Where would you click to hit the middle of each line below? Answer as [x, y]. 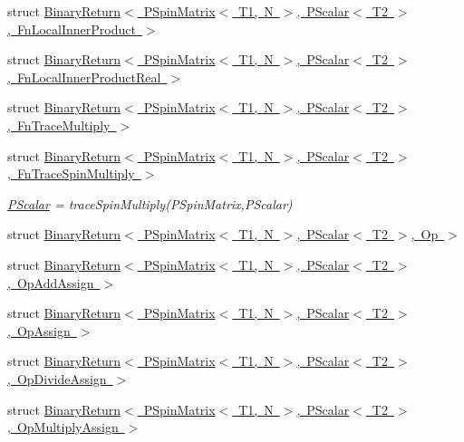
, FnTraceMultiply [59, 125]
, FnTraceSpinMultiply [71, 173]
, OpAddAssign [51, 282]
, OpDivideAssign [57, 378]
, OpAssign [39, 330]
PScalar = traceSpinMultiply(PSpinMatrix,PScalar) [150, 203]
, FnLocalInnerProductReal [84, 77]
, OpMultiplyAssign [63, 427]
